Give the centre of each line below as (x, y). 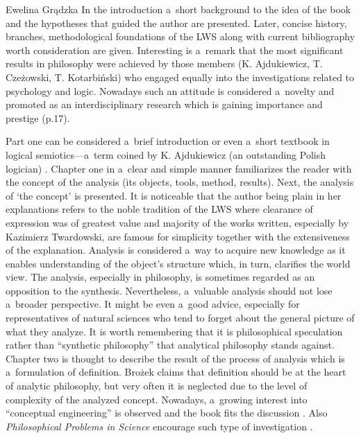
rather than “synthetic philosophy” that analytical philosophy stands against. (170, 345)
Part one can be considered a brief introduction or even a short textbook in (168, 141)
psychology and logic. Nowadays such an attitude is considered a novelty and (170, 90)
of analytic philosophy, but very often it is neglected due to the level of (157, 386)
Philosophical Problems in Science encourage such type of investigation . (159, 426)
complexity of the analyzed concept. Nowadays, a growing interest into (157, 399)
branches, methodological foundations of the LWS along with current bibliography (180, 36)
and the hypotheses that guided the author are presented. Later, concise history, (176, 23)
